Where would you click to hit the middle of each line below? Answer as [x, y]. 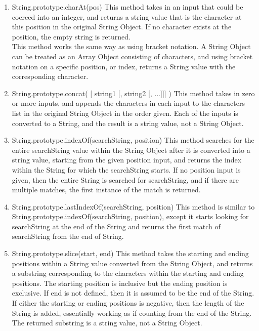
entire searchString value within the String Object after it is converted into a [131, 150]
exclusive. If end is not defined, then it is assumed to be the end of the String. [133, 293]
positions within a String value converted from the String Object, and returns [132, 263]
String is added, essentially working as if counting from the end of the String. [132, 313]
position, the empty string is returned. [71, 36]
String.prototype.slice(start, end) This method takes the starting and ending [130, 253]
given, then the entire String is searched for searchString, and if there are [125, 179]
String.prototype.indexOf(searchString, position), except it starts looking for [130, 216]
